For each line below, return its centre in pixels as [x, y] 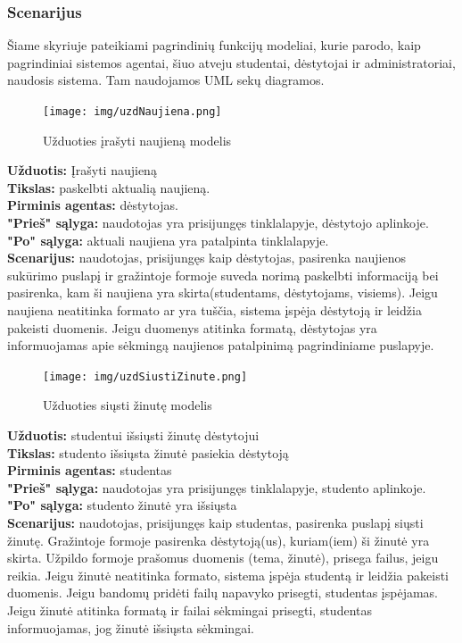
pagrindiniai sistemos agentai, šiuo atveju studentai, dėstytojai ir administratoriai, [231, 62]
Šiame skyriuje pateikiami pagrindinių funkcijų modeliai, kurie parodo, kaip [214, 45]
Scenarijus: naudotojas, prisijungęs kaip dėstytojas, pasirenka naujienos [206, 258]
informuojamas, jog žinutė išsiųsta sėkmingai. [131, 627]
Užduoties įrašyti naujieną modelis [137, 140]
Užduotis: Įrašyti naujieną [82, 170]
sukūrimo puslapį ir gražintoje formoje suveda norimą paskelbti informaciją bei [223, 275]
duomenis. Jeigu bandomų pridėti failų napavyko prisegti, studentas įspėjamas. [223, 593]
